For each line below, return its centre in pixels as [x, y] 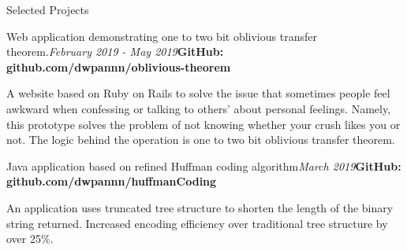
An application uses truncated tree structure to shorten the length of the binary [200, 207]
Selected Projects [48, 9]
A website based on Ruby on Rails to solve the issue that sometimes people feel [198, 93]
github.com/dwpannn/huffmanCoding [112, 181]
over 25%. [30, 239]
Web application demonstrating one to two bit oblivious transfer [162, 36]
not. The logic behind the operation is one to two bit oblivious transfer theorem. [201, 140]
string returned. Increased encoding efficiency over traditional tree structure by [197, 223]
